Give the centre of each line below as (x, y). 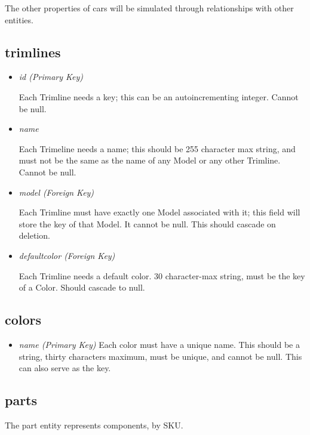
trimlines (33, 52)
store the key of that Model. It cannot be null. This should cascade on (147, 223)
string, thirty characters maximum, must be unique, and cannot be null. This (160, 356)
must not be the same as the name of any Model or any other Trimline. (150, 160)
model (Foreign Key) (56, 192)
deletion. (34, 235)
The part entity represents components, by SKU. (94, 425)
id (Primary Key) (51, 77)
